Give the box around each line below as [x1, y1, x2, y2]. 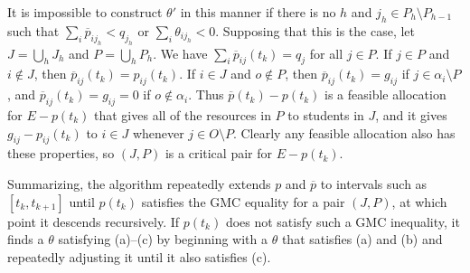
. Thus [188, 85, 224, 104]
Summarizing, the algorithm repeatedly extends [7, 174, 271, 193]
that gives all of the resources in [94, 105, 271, 124]
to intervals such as [320, 174, 428, 193]
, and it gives [375, 105, 447, 124]
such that [7, 21, 60, 40]
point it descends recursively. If [7, 212, 180, 231]
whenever [132, 123, 184, 142]
